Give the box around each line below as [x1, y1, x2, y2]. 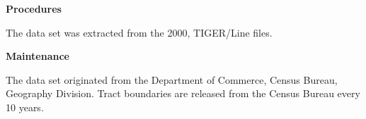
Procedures [6, 1, 62, 15]
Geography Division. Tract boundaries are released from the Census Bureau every [6, 86, 360, 101]
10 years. [6, 99, 44, 114]
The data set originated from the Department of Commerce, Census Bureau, [6, 72, 338, 87]
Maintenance [6, 49, 69, 63]
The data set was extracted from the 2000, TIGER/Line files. [6, 25, 273, 39]
